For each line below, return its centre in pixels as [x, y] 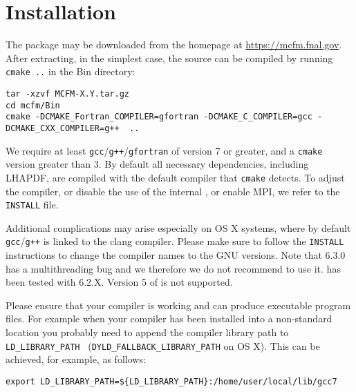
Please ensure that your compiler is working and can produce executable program [178, 305]
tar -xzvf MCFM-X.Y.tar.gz [67, 94]
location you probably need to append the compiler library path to [147, 332]
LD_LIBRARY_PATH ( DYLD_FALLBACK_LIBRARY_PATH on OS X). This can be [163, 345]
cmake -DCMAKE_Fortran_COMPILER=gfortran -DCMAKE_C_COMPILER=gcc [159, 117]
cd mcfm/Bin [33, 105]
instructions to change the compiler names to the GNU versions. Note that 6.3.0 [176, 255]
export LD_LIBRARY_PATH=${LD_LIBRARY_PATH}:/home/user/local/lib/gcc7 [171, 381]
